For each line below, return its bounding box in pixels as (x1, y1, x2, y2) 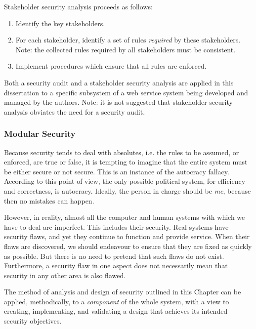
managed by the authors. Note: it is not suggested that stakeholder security (4, 97, 233, 107)
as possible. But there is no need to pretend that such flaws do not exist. (4, 250, 224, 261)
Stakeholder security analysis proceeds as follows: (4, 1, 153, 11)
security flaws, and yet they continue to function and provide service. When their (4, 231, 250, 242)
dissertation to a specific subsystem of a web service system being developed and (4, 87, 248, 97)
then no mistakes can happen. (4, 195, 94, 206)
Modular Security (4, 127, 76, 140)
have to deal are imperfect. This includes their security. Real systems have (4, 221, 229, 232)
